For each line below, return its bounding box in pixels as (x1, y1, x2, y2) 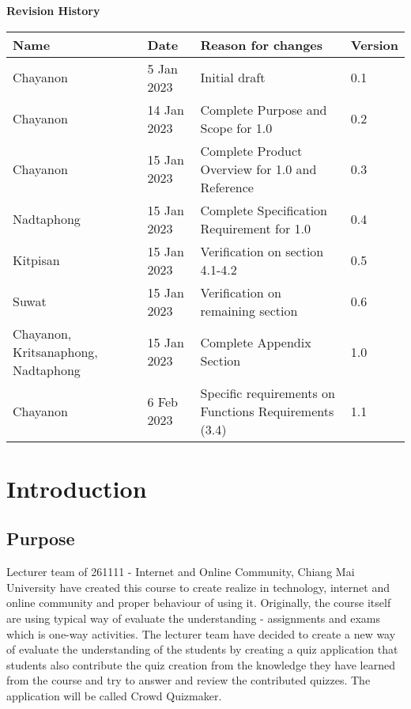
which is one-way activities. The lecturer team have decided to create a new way (6, 625, 396, 642)
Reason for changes (200, 35, 323, 54)
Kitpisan (13, 251, 60, 270)
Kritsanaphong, (13, 342, 98, 361)
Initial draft (200, 68, 266, 87)
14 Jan (147, 100, 184, 119)
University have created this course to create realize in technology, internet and (6, 578, 390, 595)
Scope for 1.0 (200, 118, 273, 137)
